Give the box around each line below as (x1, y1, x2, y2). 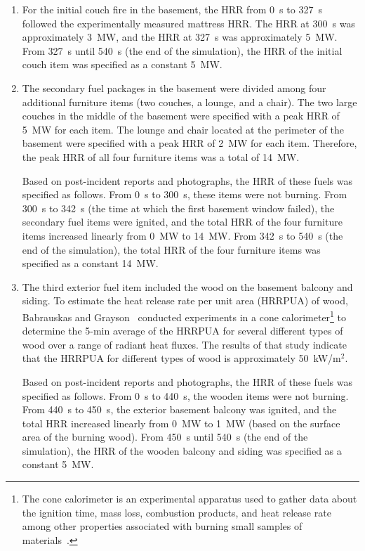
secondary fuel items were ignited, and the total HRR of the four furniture (22, 214, 343, 229)
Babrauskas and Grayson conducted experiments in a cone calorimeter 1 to (22, 307, 347, 324)
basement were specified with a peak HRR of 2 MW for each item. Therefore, (22, 136, 357, 150)
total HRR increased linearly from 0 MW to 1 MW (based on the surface (22, 415, 340, 430)
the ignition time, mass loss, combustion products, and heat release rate (22, 505, 331, 519)
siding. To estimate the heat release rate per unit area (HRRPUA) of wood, (22, 293, 348, 308)
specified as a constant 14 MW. (22, 256, 159, 271)
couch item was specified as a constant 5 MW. (22, 57, 223, 72)
